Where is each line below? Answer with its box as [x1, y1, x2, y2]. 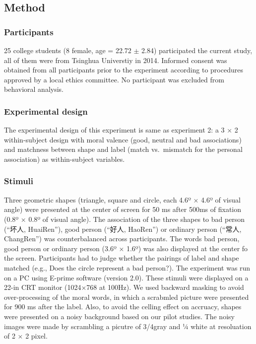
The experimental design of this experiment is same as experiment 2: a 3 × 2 [4, 125, 238, 135]
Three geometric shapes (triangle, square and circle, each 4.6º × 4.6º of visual [4, 194, 241, 205]
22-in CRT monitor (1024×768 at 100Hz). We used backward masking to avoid [4, 282, 244, 292]
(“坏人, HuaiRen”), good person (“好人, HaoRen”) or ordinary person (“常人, [4, 223, 242, 234]
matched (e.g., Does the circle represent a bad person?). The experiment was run [4, 262, 251, 273]
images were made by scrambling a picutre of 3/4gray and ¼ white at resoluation [4, 321, 252, 331]
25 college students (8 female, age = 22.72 [4, 45, 131, 55]
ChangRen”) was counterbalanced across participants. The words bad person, [4, 233, 240, 244]
